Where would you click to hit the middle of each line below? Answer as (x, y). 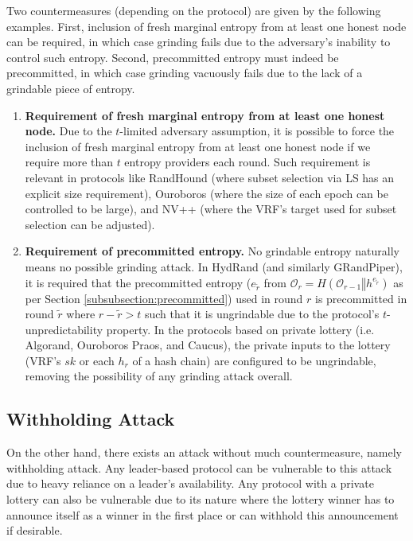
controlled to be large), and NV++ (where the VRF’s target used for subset (211, 209)
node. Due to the (68, 131)
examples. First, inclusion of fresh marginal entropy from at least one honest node (206, 26)
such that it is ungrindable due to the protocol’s (262, 314)
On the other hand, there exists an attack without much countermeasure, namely (204, 452)
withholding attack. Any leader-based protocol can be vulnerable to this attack (199, 467)
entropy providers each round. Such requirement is (247, 162)
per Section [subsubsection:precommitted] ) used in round (164, 298)
